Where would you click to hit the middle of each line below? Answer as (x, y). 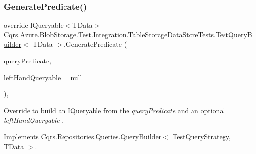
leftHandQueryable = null (43, 77)
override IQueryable (34, 25)
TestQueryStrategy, (202, 136)
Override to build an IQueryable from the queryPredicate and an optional (115, 110)
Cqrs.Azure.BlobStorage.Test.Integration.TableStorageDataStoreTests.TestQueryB (128, 34)
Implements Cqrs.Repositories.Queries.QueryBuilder (83, 136)
